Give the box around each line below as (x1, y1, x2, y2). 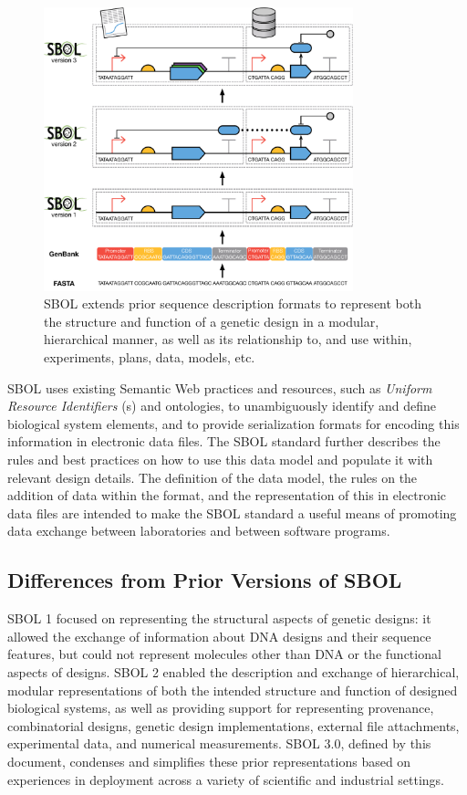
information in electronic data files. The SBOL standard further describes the (7, 432, 441, 451)
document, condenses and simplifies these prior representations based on (7, 751, 411, 770)
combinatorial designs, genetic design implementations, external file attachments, (7, 716, 460, 735)
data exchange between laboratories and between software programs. (7, 521, 390, 540)
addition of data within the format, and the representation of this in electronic (7, 486, 447, 505)
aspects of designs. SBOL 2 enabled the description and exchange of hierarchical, (7, 662, 460, 681)
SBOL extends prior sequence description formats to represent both (44, 294, 422, 313)
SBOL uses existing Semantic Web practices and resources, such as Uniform (7, 378, 432, 397)
